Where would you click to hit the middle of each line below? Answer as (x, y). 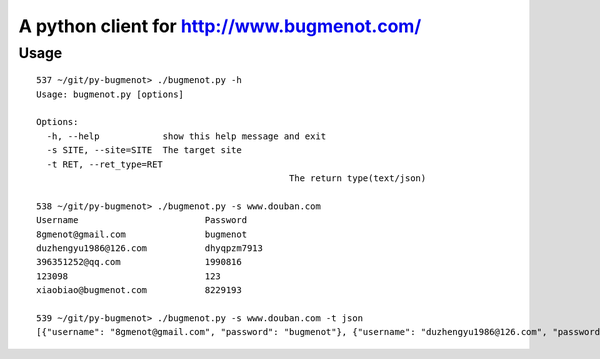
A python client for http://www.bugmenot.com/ (220, 26)
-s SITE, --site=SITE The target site (144, 150)
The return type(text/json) (357, 178)
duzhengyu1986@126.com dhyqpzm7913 (150, 248)
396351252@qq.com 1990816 (139, 262)
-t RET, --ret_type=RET (105, 164)
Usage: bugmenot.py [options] (110, 94)
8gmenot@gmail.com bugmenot (142, 234)
